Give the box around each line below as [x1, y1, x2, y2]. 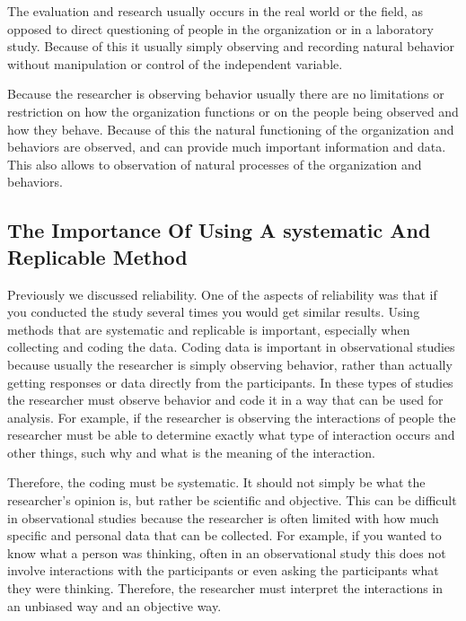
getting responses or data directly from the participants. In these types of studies [7, 372, 453, 391]
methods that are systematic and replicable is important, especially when [7, 319, 410, 338]
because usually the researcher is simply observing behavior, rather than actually [7, 354, 453, 373]
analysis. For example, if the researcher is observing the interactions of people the [7, 407, 456, 426]
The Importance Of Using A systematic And [7, 216, 431, 244]
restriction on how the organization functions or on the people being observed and [7, 101, 459, 120]
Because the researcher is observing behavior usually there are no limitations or [7, 84, 444, 103]
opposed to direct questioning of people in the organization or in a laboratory [7, 19, 434, 38]
